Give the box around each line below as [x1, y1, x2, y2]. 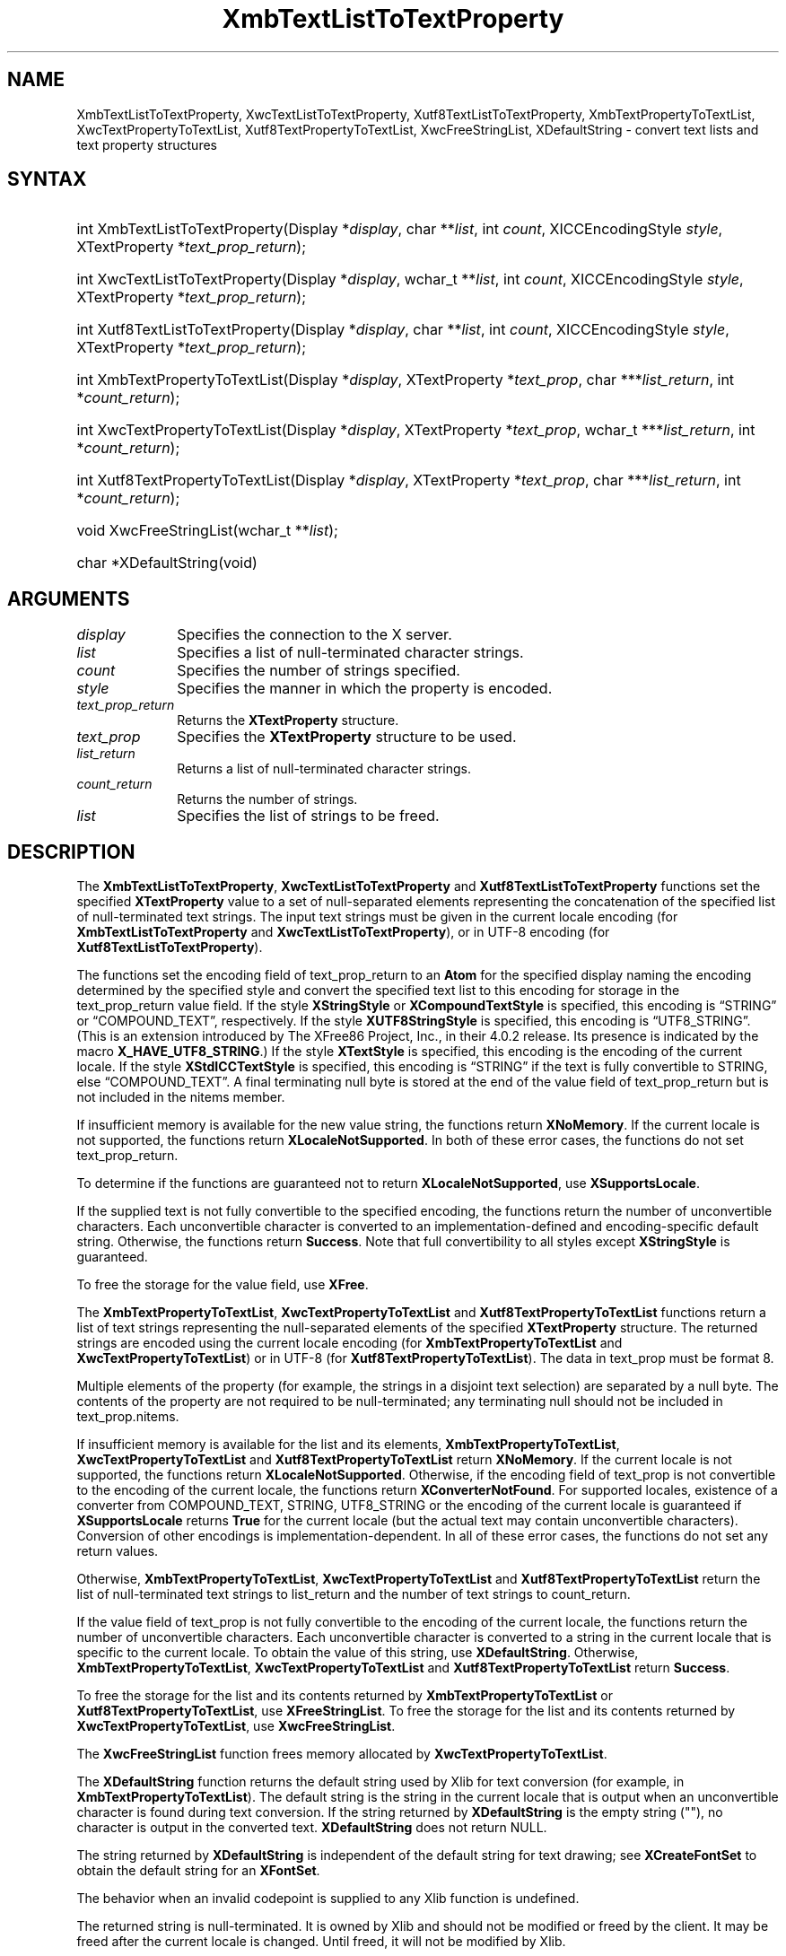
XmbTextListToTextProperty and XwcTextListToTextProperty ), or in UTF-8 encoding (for [76, 924, 610, 940]
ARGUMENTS [7, 587, 130, 610]
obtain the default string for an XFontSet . [76, 1863, 320, 1879]
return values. [76, 1543, 159, 1559]
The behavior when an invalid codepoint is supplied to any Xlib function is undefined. [76, 1891, 580, 1907]
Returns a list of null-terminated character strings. [177, 761, 471, 777]
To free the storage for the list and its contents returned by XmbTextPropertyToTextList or [76, 1688, 613, 1704]
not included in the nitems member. [76, 1089, 285, 1105]
